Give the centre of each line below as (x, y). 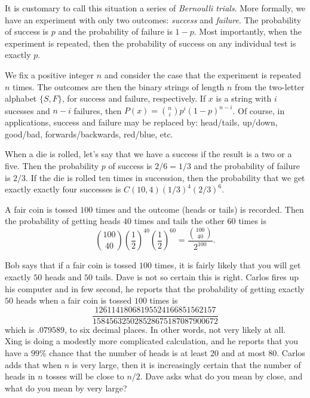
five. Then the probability (52, 166)
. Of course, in (259, 110)
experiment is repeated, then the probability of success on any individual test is (151, 43)
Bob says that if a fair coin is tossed (71, 265)
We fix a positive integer (50, 74)
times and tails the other (179, 221)
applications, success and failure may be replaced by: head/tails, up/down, (141, 122)
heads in (20, 376)
